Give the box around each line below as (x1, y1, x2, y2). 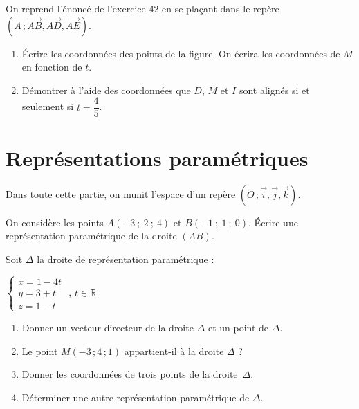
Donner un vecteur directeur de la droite (21, 320, 194, 334)
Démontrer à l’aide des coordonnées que (21, 82, 191, 97)
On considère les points (6, 215, 104, 229)
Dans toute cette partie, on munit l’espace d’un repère (6, 186, 236, 201)
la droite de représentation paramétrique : (37, 251, 214, 266)
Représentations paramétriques (6, 143, 309, 172)
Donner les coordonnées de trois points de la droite (21, 367, 238, 381)
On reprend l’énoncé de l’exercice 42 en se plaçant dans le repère (6, 1, 279, 15)
